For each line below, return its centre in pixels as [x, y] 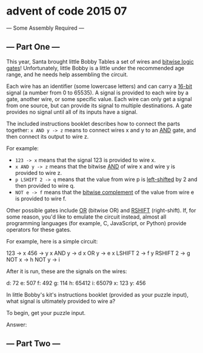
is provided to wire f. [41, 199]
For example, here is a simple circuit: [52, 241]
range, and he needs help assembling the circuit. [67, 74]
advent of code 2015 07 [67, 11]
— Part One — [33, 47]
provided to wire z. [38, 173]
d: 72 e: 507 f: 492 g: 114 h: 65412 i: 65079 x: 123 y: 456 [76, 283]
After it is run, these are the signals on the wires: [67, 271]
